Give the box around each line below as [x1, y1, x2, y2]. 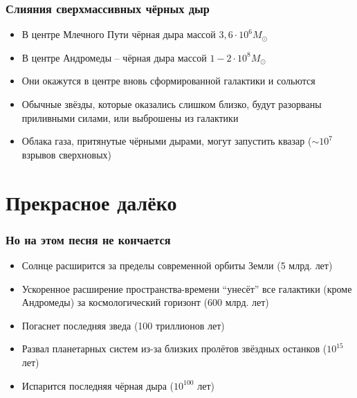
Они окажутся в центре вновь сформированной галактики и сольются [21, 73, 315, 88]
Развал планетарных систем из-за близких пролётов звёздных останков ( [21, 341, 327, 356]
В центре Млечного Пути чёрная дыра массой [21, 27, 216, 42]
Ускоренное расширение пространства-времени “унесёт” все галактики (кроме [21, 281, 352, 296]
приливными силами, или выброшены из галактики [21, 110, 239, 125]
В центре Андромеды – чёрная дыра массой [21, 50, 207, 64]
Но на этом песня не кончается [6, 230, 171, 248]
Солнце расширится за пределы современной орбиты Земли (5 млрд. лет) [21, 257, 333, 272]
